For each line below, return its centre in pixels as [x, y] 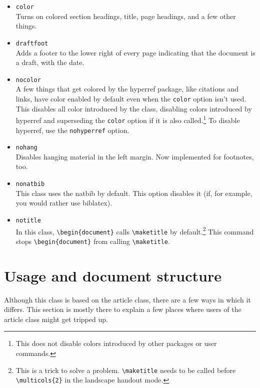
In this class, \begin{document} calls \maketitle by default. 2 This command [135, 230]
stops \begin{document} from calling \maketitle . [93, 241]
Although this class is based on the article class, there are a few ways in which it [127, 299]
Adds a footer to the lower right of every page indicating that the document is [135, 52]
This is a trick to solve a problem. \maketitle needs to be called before [126, 370]
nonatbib [30, 184]
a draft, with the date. [50, 62]
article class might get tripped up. [56, 319]
